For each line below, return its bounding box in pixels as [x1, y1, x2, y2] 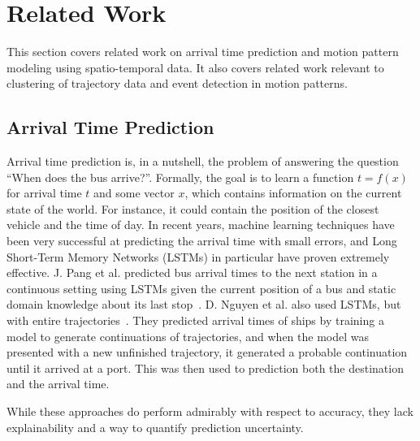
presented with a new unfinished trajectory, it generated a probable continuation [6, 344, 408, 361]
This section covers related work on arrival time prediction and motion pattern [6, 43, 399, 60]
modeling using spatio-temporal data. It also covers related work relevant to [6, 58, 384, 76]
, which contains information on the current [184, 184, 402, 201]
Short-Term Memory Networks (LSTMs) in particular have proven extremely [6, 248, 390, 265]
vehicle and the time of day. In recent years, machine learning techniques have [6, 216, 395, 233]
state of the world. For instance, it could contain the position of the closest [6, 200, 379, 217]
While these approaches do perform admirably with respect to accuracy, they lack [6, 403, 414, 420]
